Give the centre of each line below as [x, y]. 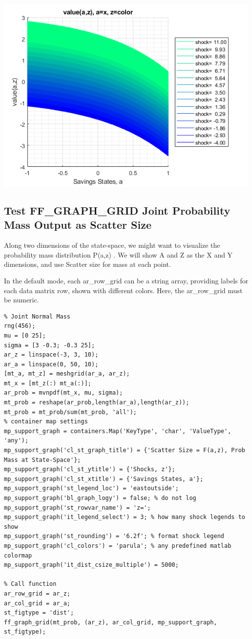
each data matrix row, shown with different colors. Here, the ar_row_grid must [123, 290]
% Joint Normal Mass [37, 316]
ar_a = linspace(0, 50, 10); [51, 364]
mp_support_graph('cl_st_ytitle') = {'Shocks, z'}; [90, 469]
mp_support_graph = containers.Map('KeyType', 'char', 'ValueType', [118, 431]
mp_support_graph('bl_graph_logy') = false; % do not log [100, 498]
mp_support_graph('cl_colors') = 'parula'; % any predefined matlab [118, 546]
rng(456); [20, 326]
